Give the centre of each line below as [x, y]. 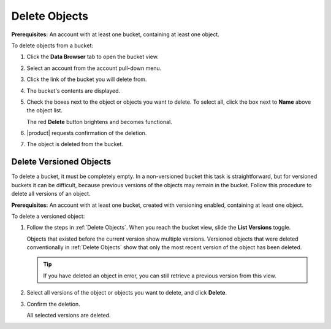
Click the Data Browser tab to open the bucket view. [93, 57]
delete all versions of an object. [51, 194]
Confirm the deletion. [54, 304]
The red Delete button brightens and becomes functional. [100, 122]
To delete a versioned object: [48, 216]
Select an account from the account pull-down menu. [94, 68]
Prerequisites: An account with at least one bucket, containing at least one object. [116, 34]
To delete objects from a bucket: [52, 45]
